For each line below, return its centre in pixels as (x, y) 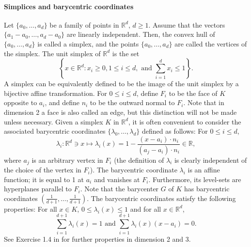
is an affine (204, 170)
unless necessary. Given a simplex (54, 121)
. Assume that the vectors (187, 24)
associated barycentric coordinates (55, 131)
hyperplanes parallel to (38, 189)
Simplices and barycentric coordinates (69, 6)
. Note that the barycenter (119, 189)
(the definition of (139, 160)
